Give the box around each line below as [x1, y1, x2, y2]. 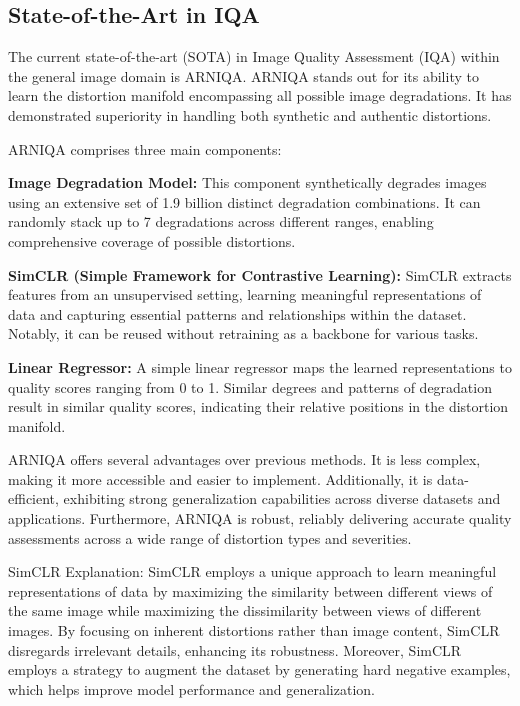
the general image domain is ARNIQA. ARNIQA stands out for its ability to [8, 65, 479, 86]
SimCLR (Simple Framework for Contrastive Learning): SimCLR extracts [8, 264, 512, 285]
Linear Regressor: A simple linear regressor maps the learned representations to [8, 356, 512, 377]
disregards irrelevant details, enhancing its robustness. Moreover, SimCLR [8, 639, 462, 660]
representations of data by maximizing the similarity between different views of [8, 580, 493, 601]
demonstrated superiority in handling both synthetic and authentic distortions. [8, 104, 492, 125]
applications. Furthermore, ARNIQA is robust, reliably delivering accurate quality [8, 508, 512, 529]
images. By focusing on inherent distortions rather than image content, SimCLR [8, 620, 500, 641]
